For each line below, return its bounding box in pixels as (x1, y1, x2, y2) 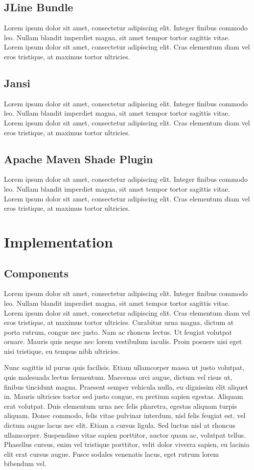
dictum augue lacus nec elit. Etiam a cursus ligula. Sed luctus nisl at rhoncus (4, 420, 235, 430)
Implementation (4, 231, 113, 251)
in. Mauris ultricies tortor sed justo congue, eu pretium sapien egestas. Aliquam (4, 391, 243, 401)
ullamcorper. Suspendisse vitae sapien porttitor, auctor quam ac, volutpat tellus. (4, 429, 246, 440)
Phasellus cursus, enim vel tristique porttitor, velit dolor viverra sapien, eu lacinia (4, 439, 250, 449)
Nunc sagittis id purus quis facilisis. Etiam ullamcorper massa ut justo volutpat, (4, 362, 245, 372)
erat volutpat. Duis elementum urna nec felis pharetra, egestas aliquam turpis (4, 400, 237, 411)
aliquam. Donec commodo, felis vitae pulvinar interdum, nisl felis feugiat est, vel (4, 410, 246, 421)
